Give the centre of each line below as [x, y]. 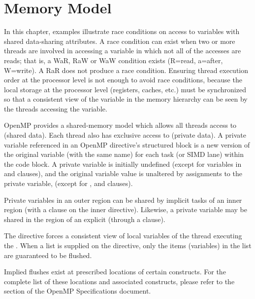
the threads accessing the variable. [56, 108]
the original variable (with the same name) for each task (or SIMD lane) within [124, 154]
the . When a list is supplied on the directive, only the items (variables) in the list [128, 245]
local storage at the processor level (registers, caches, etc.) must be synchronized [125, 89]
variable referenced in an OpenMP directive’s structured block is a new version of [127, 144]
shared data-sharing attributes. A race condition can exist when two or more [120, 41]
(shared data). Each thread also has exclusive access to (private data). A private [125, 135]
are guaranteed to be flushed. [48, 255]
